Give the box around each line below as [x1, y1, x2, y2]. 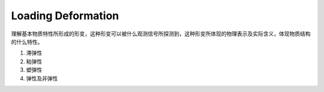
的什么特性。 [11, 38, 43, 45]
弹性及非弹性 [26, 75, 58, 82]
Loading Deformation [11, 9, 119, 22]
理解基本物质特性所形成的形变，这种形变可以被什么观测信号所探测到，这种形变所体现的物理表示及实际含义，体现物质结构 [11, 30, 311, 37]
